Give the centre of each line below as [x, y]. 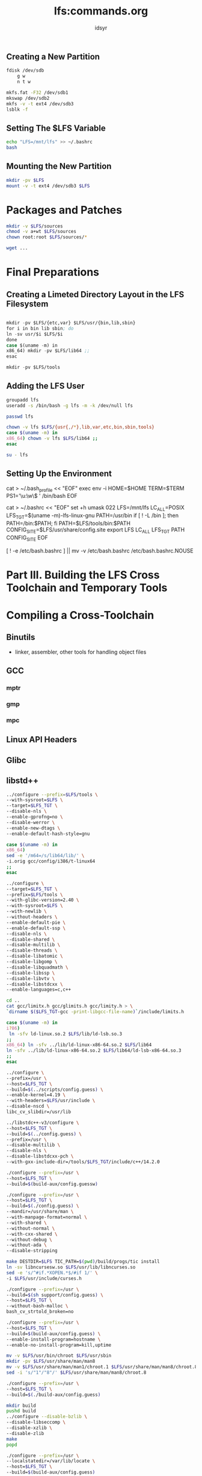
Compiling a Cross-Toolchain [80, 616]
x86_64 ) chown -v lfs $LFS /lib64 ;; [52, 439]
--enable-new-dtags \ [33, 828]
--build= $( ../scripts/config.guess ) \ [55, 1090]
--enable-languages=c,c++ [38, 990]
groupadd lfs [23, 400]
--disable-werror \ [31, 822]
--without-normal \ [31, 1228]
